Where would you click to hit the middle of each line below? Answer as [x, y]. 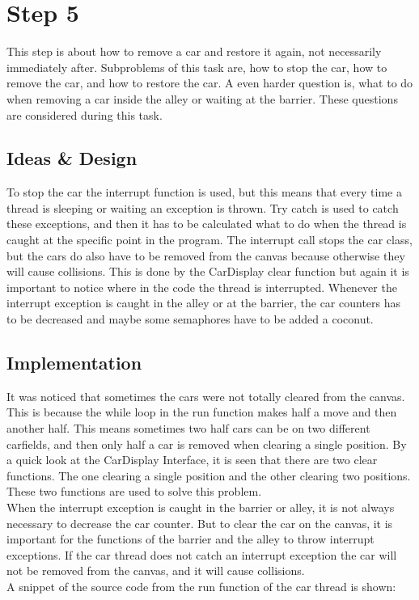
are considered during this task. [85, 114]
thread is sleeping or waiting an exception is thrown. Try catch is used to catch [203, 207]
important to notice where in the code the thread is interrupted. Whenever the [202, 287]
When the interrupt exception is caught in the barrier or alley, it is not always [201, 507]
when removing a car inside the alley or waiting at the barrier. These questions [202, 98]
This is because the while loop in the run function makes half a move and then [202, 412]
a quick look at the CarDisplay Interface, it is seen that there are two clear [192, 460]
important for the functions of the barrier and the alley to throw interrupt [190, 539]
